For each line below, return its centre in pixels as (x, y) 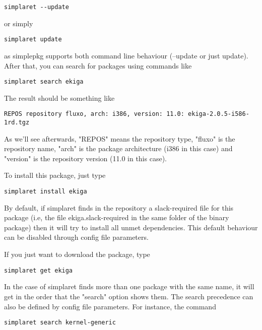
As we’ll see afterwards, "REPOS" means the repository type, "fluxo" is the (120, 138)
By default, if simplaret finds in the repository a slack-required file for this (119, 207)
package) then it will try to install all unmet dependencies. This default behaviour (131, 227)
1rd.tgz (17, 122)
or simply (19, 23)
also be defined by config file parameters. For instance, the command (110, 306)
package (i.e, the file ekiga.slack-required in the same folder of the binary (117, 217)
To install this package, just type (55, 175)
